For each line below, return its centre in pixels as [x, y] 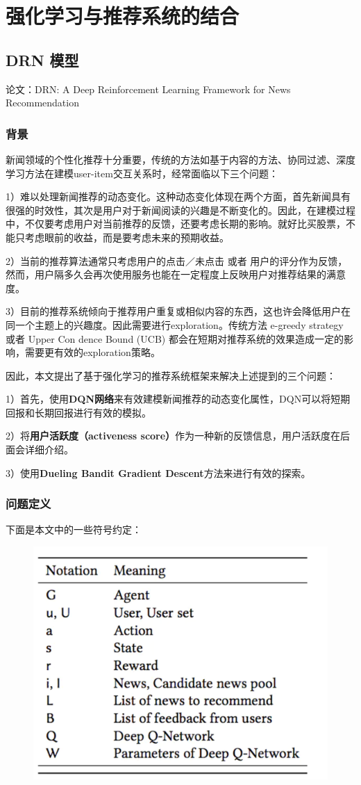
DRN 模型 [42, 59]
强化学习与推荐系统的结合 [123, 16]
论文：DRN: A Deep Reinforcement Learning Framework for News [148, 89]
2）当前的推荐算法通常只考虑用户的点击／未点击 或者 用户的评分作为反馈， [177, 260]
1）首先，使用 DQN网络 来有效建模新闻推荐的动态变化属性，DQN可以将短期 [178, 399]
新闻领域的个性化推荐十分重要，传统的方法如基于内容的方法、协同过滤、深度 [180, 159]
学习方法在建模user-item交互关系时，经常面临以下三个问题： [142, 173]
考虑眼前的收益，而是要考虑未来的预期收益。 [127, 237]
